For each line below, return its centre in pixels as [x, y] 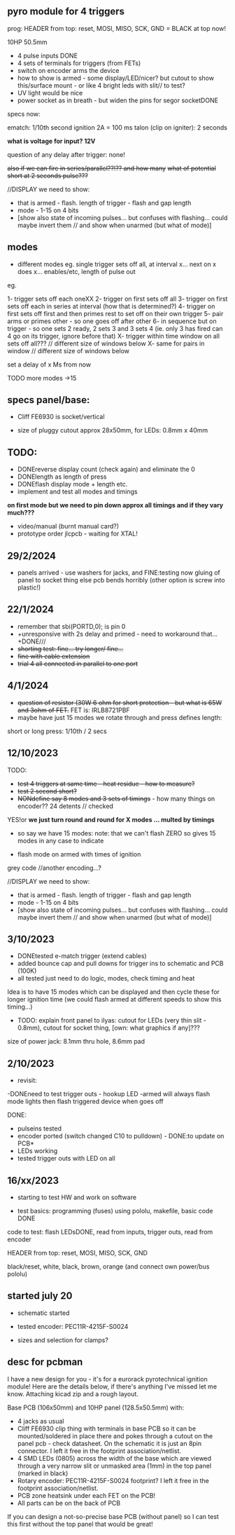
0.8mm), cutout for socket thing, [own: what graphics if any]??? [109, 1028]
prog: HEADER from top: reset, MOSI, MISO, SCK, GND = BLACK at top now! [116, 28]
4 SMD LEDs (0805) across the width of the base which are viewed [114, 1458]
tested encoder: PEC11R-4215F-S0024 [73, 1326]
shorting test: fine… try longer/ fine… [70, 648]
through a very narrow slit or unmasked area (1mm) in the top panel [114, 1466]
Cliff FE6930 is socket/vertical [61, 417]
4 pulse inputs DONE [48, 55]
